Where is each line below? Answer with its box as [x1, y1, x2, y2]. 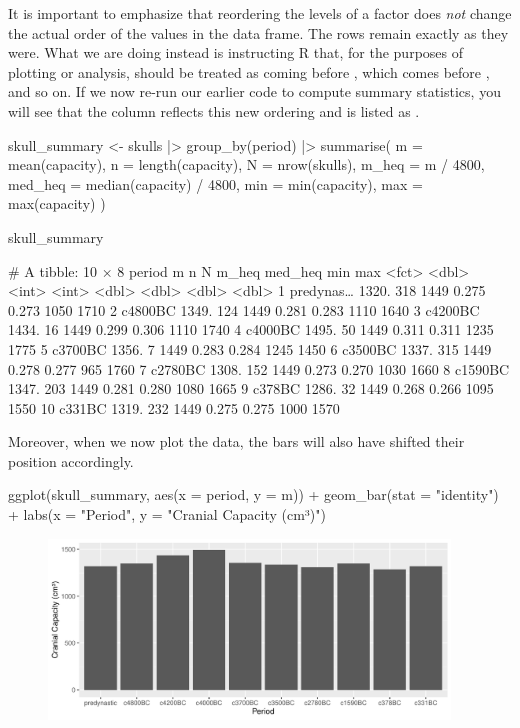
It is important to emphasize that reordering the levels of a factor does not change [8, 3, 512, 23]
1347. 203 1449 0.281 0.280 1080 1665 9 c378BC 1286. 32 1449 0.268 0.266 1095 [8, 378, 494, 399]
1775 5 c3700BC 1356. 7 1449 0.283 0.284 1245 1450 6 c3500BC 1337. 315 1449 [8, 338, 492, 359]
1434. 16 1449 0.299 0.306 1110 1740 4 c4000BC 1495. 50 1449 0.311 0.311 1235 [8, 319, 494, 340]
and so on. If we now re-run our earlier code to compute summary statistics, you [8, 81, 501, 102]
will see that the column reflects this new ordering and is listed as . [8, 100, 420, 121]
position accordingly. [8, 450, 134, 471]
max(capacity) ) [8, 193, 106, 214]
